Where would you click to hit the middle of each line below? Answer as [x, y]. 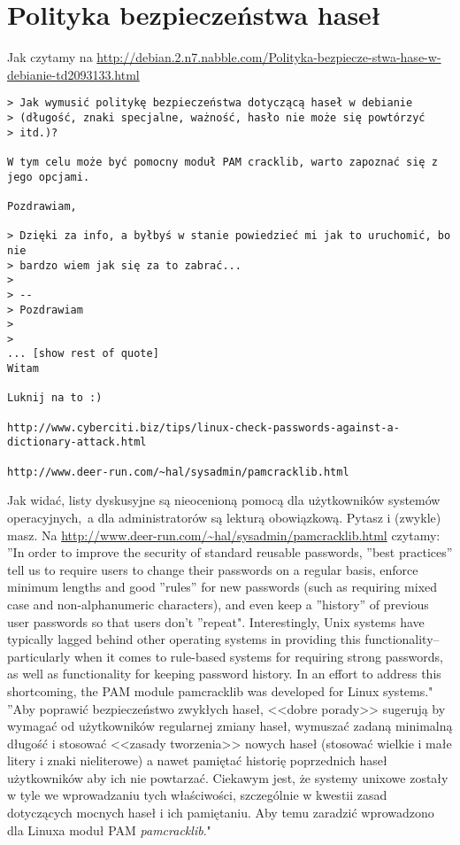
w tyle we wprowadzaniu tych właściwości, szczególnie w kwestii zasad [197, 795]
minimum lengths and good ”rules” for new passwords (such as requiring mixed [222, 587]
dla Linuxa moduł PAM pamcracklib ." [109, 829]
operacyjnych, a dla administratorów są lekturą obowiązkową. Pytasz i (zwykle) [224, 517]
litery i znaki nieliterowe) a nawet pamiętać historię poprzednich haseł [197, 760]
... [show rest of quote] [83, 354]
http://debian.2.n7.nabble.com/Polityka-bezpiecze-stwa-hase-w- [269, 57]
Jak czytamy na [50, 57]
